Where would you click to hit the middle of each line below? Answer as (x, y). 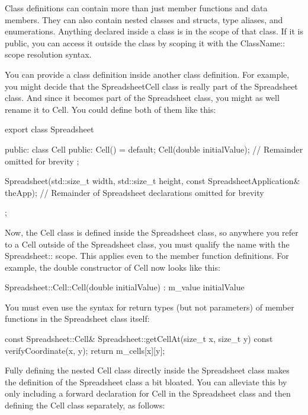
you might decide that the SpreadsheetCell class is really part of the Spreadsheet (151, 86)
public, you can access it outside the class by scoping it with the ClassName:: (145, 42)
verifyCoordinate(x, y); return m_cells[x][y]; (85, 350)
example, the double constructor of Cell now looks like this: (113, 267)
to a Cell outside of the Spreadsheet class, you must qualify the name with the (147, 244)
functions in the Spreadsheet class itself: (77, 319)
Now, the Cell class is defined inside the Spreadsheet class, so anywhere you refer (152, 232)
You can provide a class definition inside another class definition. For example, (147, 74)
